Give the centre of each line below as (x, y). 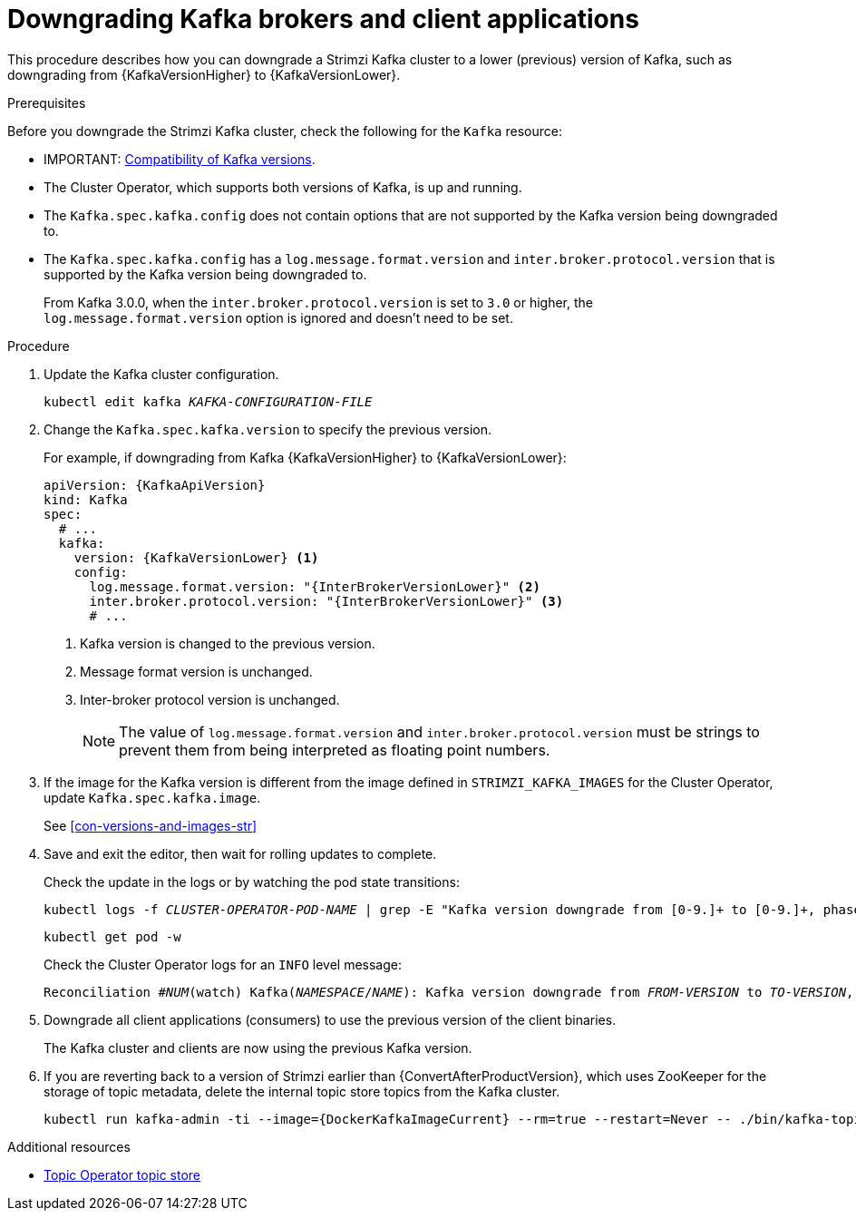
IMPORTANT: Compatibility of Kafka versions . (180, 159)
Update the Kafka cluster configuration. (161, 374)
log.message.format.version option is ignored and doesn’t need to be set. (278, 317)
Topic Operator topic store (122, 1174)
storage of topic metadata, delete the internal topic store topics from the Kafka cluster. (302, 1091)
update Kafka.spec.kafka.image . (152, 797)
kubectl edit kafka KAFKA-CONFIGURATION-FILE (208, 401)
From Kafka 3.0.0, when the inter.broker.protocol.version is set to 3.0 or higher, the (318, 302)
